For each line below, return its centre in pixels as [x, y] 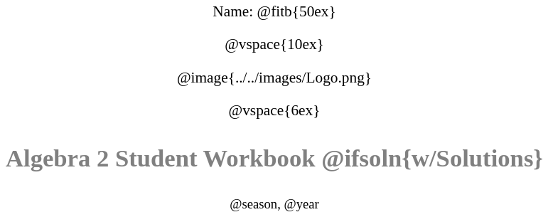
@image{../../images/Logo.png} [274, 77]
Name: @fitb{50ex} [274, 11]
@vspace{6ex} [274, 110]
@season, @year [274, 204]
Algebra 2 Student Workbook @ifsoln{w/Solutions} [274, 158]
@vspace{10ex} [274, 44]
